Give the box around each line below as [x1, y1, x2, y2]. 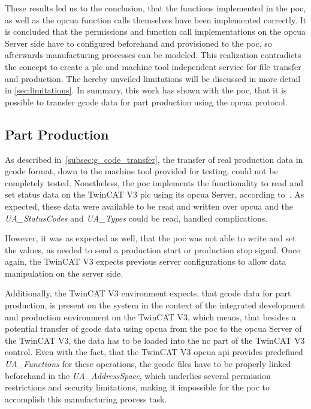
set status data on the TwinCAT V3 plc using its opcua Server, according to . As [5, 188, 304, 201]
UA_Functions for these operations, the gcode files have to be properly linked [5, 358, 291, 370]
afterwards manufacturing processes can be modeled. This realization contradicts [5, 49, 301, 61]
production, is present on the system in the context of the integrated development [5, 299, 306, 311]
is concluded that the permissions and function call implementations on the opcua [5, 25, 306, 38]
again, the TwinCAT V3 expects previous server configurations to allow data [5, 255, 286, 268]
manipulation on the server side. [5, 266, 123, 279]
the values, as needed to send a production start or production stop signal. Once [5, 243, 300, 256]
